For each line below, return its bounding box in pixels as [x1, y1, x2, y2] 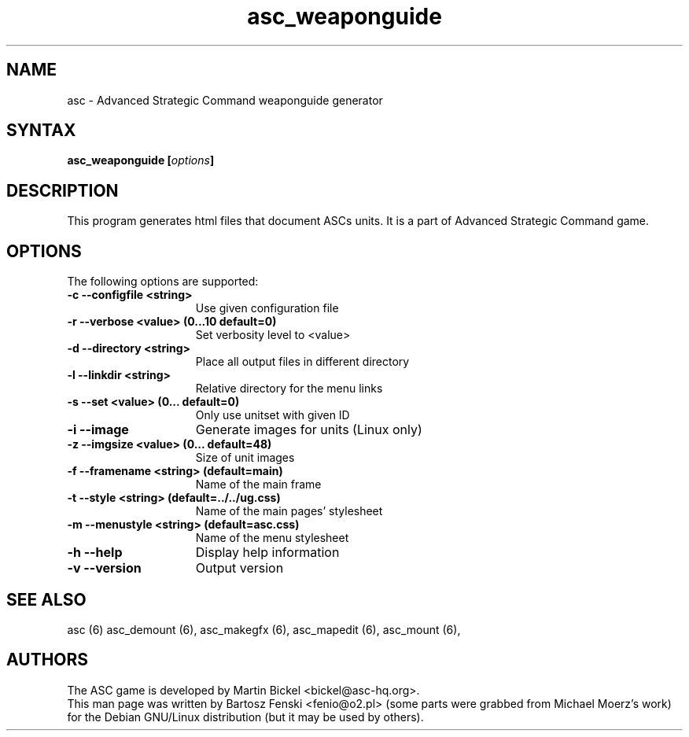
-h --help [67, 544, 123, 561]
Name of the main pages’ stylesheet [195, 504, 383, 518]
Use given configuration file [195, 301, 339, 315]
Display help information [195, 544, 340, 561]
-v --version [67, 560, 142, 577]
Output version [195, 560, 284, 577]
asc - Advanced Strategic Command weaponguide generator [67, 93, 383, 107]
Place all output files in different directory [195, 355, 410, 369]
